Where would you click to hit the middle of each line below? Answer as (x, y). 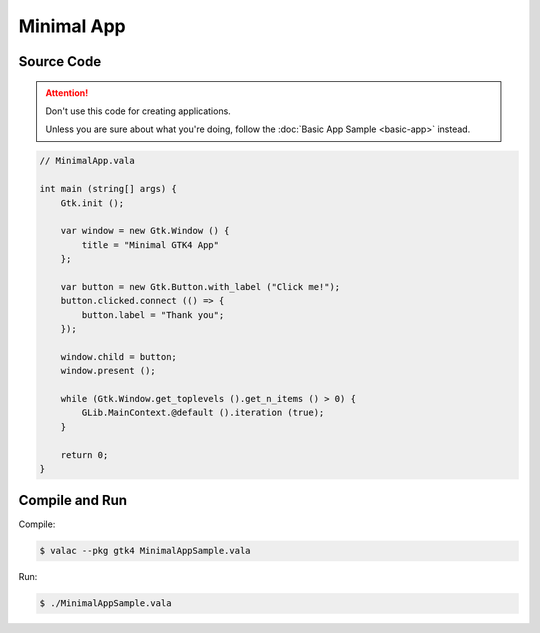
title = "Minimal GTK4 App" (150, 244)
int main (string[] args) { (108, 189)
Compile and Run (73, 500)
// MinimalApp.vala (87, 161)
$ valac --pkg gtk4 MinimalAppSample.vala (145, 551)
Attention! (67, 92)
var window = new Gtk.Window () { (145, 231)
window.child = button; (118, 356)
